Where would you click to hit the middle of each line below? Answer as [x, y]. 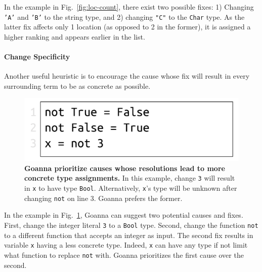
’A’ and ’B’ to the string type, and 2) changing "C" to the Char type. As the [124, 16]
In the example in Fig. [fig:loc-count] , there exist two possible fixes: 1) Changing [129, 7]
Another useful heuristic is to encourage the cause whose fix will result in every [127, 76]
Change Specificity [37, 57]
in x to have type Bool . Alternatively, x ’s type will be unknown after [131, 188]
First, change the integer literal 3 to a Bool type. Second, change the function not [131, 225]
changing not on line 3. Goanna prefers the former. [103, 198]
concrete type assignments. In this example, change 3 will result [130, 178]
